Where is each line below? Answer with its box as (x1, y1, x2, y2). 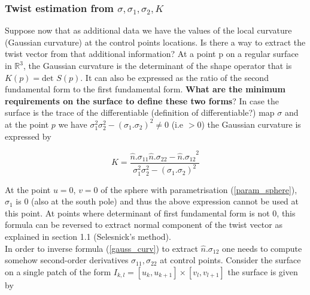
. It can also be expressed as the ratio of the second (80, 71, 269, 83)
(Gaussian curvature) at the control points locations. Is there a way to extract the (5, 35, 306, 48)
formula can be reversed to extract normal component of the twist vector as (5, 218, 282, 231)
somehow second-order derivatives (5, 254, 129, 266)
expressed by (5, 130, 51, 142)
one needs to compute (222, 242, 302, 254)
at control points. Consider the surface (160, 254, 301, 266)
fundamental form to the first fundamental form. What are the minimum (5, 83, 285, 95)
